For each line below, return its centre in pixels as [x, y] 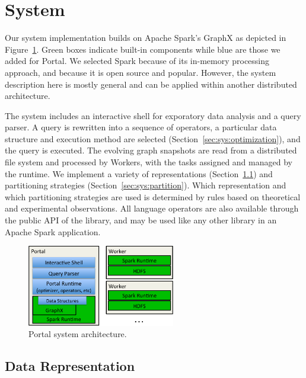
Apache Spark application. [53, 231]
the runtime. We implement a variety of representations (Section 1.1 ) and [139, 173]
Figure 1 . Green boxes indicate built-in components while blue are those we [143, 49]
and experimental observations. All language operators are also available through [152, 208]
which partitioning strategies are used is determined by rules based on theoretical [153, 196]
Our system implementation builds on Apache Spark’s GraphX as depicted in [146, 38]
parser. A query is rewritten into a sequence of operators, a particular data [141, 127]
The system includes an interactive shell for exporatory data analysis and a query [153, 115]
